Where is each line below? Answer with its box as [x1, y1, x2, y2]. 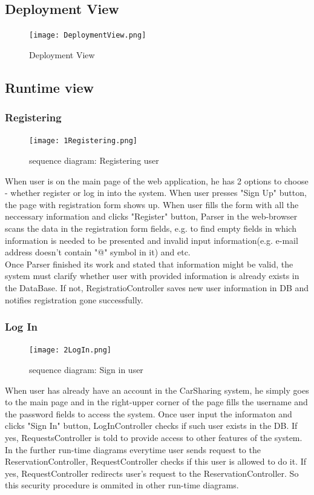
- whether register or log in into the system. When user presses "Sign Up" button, [5, 186, 307, 199]
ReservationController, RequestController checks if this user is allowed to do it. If [5, 455, 307, 468]
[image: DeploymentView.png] [29, 31, 146, 40]
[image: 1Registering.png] [29, 136, 137, 146]
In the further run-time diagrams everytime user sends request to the [5, 443, 261, 456]
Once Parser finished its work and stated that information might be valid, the [5, 257, 293, 270]
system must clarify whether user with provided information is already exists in [5, 269, 299, 282]
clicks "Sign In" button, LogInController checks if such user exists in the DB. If [5, 419, 298, 432]
